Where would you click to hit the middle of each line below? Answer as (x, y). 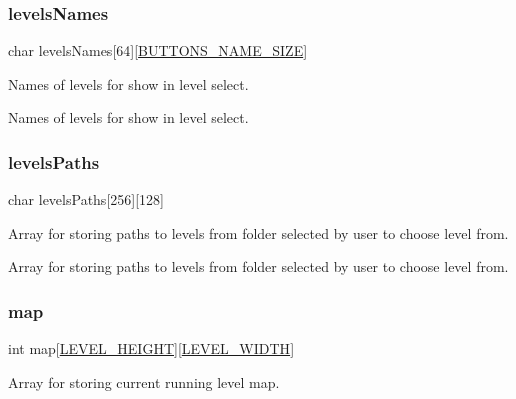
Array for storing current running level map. (144, 381)
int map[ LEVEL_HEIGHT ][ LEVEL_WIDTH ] (151, 348)
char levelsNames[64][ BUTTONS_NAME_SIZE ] (158, 50)
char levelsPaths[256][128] (86, 199)
